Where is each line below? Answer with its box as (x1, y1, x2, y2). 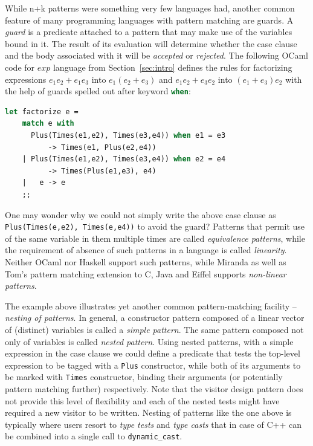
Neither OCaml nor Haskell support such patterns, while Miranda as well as (5, 256, 286, 268)
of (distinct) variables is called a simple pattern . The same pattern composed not (5, 323, 304, 335)
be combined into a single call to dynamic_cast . (5, 430, 182, 442)
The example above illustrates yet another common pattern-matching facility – (5, 299, 297, 312)
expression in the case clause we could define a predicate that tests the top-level (5, 347, 300, 360)
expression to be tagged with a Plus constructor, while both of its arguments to (5, 358, 301, 371)
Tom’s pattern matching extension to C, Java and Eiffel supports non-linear (5, 267, 286, 280)
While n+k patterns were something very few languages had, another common (5, 2, 295, 14)
